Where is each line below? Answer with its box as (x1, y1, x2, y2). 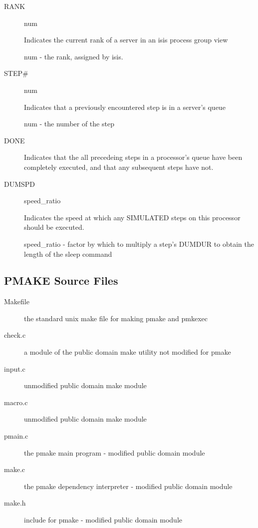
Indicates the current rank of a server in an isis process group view (24, 34, 228, 45)
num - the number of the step (24, 118, 114, 129)
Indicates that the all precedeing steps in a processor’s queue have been (24, 152, 243, 162)
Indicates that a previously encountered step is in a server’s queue (24, 101, 226, 112)
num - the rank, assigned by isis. (24, 51, 123, 61)
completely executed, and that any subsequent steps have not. (24, 161, 214, 172)
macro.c (4, 397, 28, 407)
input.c (4, 363, 25, 374)
